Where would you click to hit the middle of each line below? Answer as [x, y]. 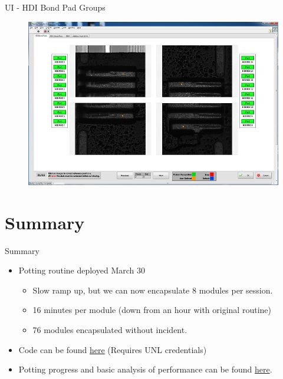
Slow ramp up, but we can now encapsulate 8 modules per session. [153, 290]
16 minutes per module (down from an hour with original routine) [152, 310]
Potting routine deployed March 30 [82, 270]
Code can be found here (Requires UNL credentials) [113, 349]
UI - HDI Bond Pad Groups [55, 7]
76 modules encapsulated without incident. [110, 330]
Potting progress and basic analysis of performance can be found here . [145, 369]
